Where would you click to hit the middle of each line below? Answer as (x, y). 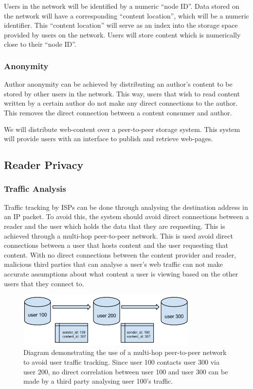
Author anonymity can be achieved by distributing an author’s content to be (118, 84)
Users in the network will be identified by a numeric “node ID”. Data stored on (122, 6)
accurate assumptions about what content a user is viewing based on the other (121, 273)
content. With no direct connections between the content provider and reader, (120, 254)
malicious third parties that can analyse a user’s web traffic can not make (114, 264)
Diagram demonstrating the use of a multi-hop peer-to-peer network (125, 352)
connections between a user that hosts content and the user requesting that (116, 245)
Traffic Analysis (35, 189)
